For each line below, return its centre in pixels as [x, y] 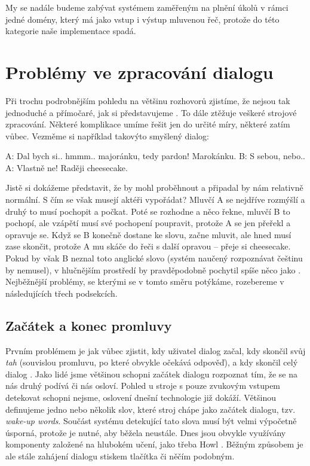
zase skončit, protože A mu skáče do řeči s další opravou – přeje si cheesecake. [148, 246]
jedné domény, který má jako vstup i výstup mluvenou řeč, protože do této [142, 19]
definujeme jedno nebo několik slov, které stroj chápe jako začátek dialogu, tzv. [151, 409]
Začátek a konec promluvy [89, 325]
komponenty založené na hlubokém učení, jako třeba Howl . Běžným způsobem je [154, 444]
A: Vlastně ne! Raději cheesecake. [67, 167]
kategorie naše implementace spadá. [71, 31]
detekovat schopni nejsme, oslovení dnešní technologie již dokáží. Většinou [141, 397]
